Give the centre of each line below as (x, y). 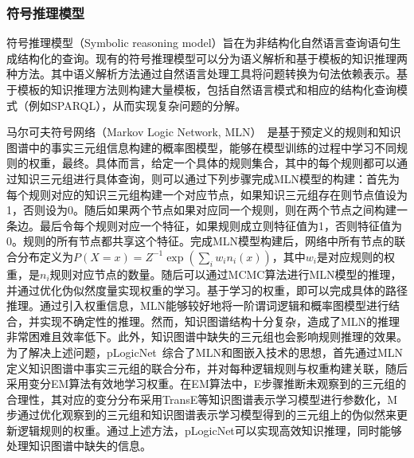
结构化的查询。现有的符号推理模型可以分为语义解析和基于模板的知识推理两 (212, 58)
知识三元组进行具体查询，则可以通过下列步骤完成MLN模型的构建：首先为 (209, 178)
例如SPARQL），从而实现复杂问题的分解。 (137, 105)
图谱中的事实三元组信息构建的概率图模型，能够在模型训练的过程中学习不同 (201, 147)
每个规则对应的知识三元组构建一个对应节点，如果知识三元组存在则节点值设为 (207, 194)
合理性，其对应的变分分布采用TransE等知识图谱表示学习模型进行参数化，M (202, 399)
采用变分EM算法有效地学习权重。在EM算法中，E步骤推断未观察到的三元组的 (207, 384)
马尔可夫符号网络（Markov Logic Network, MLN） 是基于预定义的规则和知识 (204, 132)
